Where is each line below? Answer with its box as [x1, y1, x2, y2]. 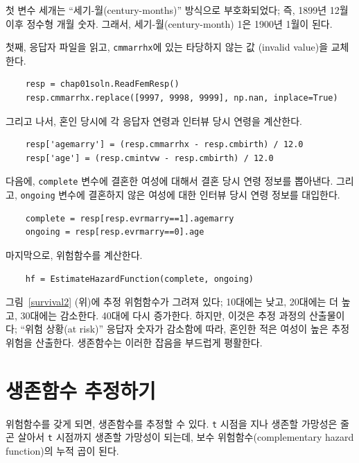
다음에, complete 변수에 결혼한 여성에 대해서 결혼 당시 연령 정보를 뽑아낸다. [6, 174, 333, 188]
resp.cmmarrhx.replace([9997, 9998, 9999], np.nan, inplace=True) [25, 93, 338, 103]
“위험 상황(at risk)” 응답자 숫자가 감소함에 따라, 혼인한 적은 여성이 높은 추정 [20, 321, 350, 336]
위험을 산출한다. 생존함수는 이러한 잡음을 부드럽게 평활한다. [6, 335, 263, 349]
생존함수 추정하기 [6, 376, 156, 404]
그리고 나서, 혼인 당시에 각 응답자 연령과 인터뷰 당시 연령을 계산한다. [6, 113, 302, 128]
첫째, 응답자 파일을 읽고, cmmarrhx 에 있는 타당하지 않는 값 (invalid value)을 [6, 40, 329, 54]
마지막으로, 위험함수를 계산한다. [6, 247, 143, 262]
